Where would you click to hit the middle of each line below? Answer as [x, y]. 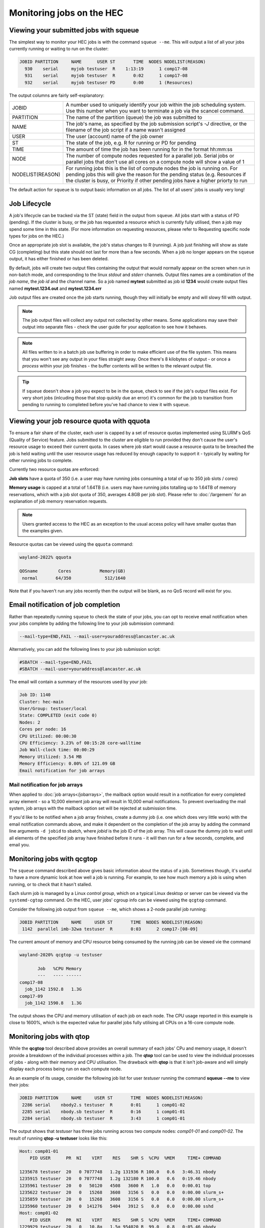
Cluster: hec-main [41, 702]
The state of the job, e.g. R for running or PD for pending [131, 142]
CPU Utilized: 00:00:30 [48, 736]
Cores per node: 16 [43, 729]
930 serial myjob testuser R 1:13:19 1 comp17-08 [106, 69]
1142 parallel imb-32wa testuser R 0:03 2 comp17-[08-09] [110, 929]
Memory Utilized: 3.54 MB [51, 757]
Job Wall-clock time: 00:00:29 [57, 750]
